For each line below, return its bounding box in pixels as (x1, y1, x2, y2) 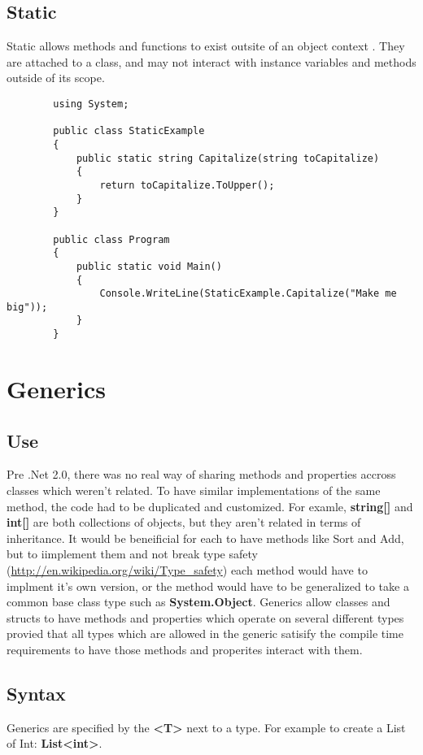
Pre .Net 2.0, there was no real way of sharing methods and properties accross (7, 466, 396, 483)
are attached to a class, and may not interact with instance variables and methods (7, 53, 416, 70)
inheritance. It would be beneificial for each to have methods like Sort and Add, (7, 529, 404, 546)
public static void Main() (76, 260, 222, 272)
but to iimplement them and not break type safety (7, 545, 258, 562)
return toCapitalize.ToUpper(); (99, 179, 275, 191)
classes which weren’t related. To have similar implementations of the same (7, 481, 381, 498)
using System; (53, 98, 129, 110)
